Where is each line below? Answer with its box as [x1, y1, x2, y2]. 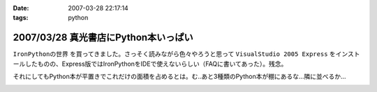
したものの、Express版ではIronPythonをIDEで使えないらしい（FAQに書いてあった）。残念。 [24, 59, 288, 68]
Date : [13, 4, 29, 12]
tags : [13, 14, 29, 22]
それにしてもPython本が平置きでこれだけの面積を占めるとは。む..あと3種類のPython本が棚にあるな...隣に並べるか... [13, 73, 346, 81]
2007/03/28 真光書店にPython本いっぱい [13, 32, 193, 44]
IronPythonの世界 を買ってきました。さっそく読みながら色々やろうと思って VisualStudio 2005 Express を [13, 50, 337, 58]
